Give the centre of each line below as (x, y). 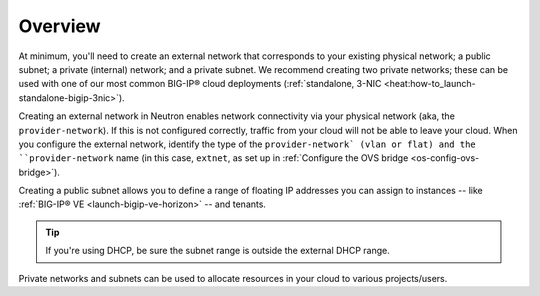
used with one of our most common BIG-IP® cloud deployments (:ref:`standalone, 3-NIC (200, 84)
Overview (59, 26)
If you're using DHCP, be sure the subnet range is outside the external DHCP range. (217, 251)
